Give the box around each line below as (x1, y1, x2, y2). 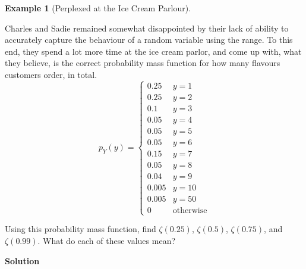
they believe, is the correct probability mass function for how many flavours (5, 57, 280, 69)
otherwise (172, 207, 207, 215)
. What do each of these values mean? (37, 234, 176, 247)
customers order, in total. (5, 68, 97, 80)
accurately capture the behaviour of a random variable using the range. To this (5, 33, 293, 46)
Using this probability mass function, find (5, 223, 156, 235)
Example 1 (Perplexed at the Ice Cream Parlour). (5, 2, 191, 14)
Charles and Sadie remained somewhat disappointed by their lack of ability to (5, 21, 289, 34)
